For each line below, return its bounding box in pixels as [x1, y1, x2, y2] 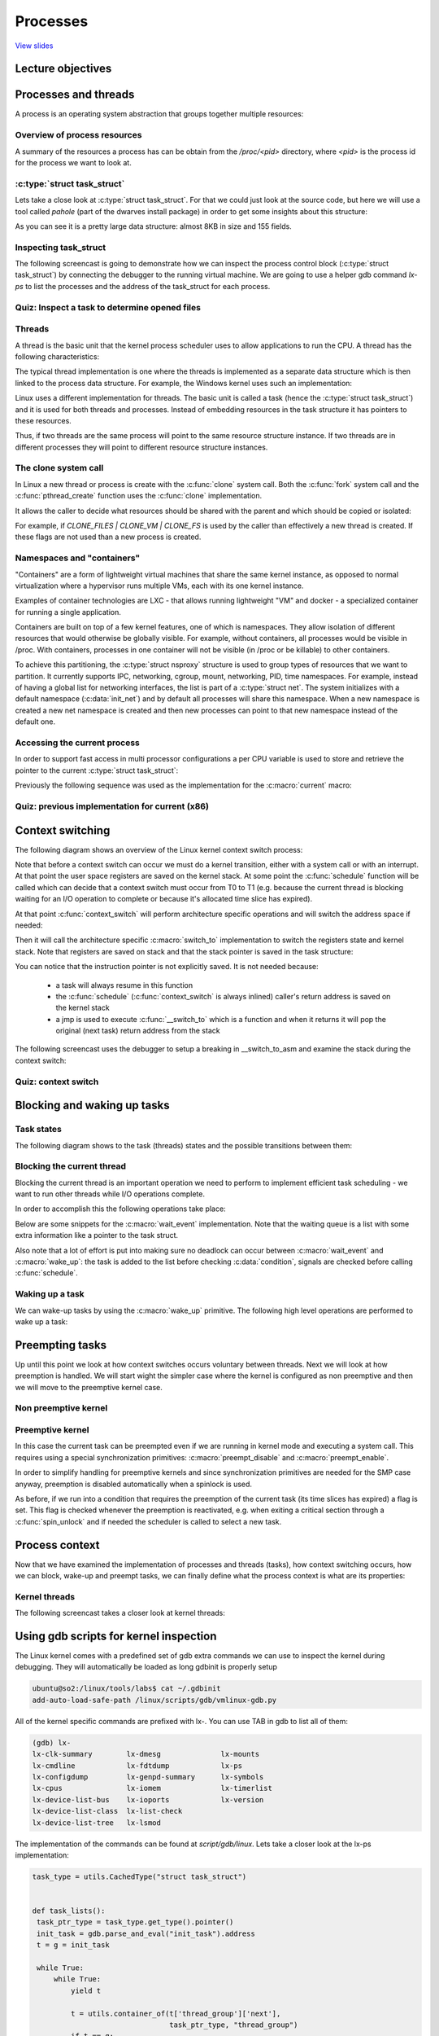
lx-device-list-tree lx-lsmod [32, 1818, 162, 1828]
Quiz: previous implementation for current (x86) [15, 801, 209, 812]
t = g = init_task [37, 1941, 110, 1950]
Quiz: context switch [15, 1076, 99, 1087]
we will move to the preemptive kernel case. [15, 1382, 163, 1392]
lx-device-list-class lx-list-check [32, 1806, 183, 1816]
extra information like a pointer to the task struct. [15, 1231, 179, 1240]
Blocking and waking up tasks [15, 1099, 170, 1112]
